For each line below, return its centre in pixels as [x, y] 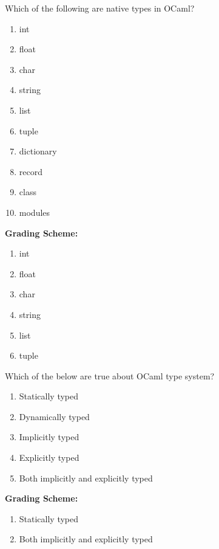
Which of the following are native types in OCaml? [100, 8]
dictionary [38, 151]
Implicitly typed [49, 437]
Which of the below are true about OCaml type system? [110, 375]
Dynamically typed [54, 416]
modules [35, 212]
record [31, 171]
